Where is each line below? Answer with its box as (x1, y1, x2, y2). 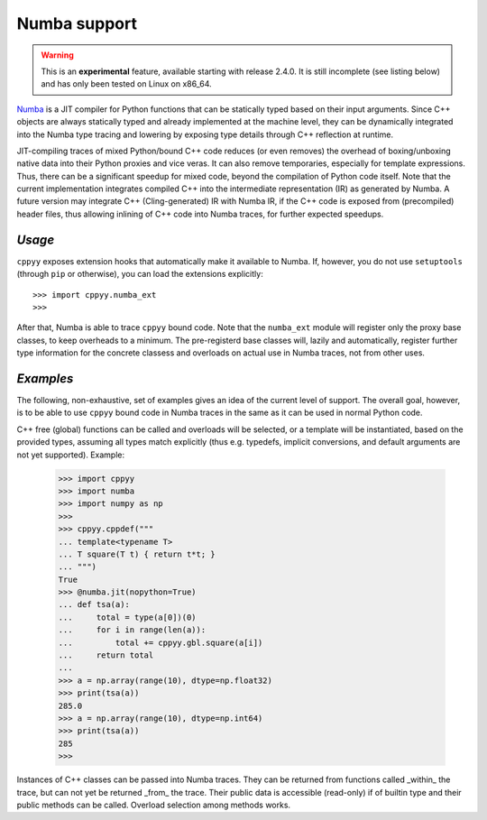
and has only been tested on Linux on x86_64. (41, 78, 212, 89)
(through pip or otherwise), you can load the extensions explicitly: (16, 269, 263, 280)
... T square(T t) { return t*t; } (58, 548, 216, 559)
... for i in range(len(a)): (58, 625, 207, 635)
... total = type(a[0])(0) (58, 612, 198, 622)
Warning (41, 50, 74, 60)
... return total (58, 650, 154, 660)
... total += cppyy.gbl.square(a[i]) (58, 637, 263, 648)
